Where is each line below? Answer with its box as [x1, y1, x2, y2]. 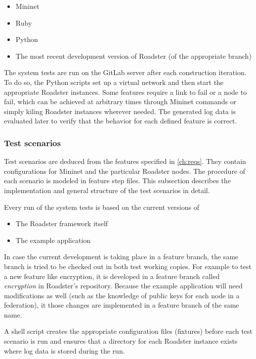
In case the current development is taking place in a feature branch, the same [4, 251, 239, 262]
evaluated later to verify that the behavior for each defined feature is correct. [4, 116, 237, 126]
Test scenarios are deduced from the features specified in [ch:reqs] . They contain [4, 156, 246, 166]
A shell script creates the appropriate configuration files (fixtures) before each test [4, 326, 253, 336]
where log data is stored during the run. [4, 345, 125, 356]
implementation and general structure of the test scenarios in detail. [4, 185, 210, 195]
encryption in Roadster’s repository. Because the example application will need [4, 280, 243, 291]
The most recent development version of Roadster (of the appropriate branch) [15, 50, 252, 61]
